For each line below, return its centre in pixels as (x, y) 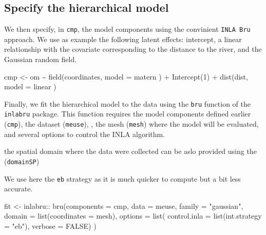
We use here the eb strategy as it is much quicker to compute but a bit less (122, 178)
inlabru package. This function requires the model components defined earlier (128, 114)
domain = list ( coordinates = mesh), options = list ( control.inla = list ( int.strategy (133, 216)
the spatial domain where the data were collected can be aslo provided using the (130, 151)
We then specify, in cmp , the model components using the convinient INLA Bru (127, 29)
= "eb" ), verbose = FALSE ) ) (50, 226)
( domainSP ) (22, 161)
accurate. (18, 189)
